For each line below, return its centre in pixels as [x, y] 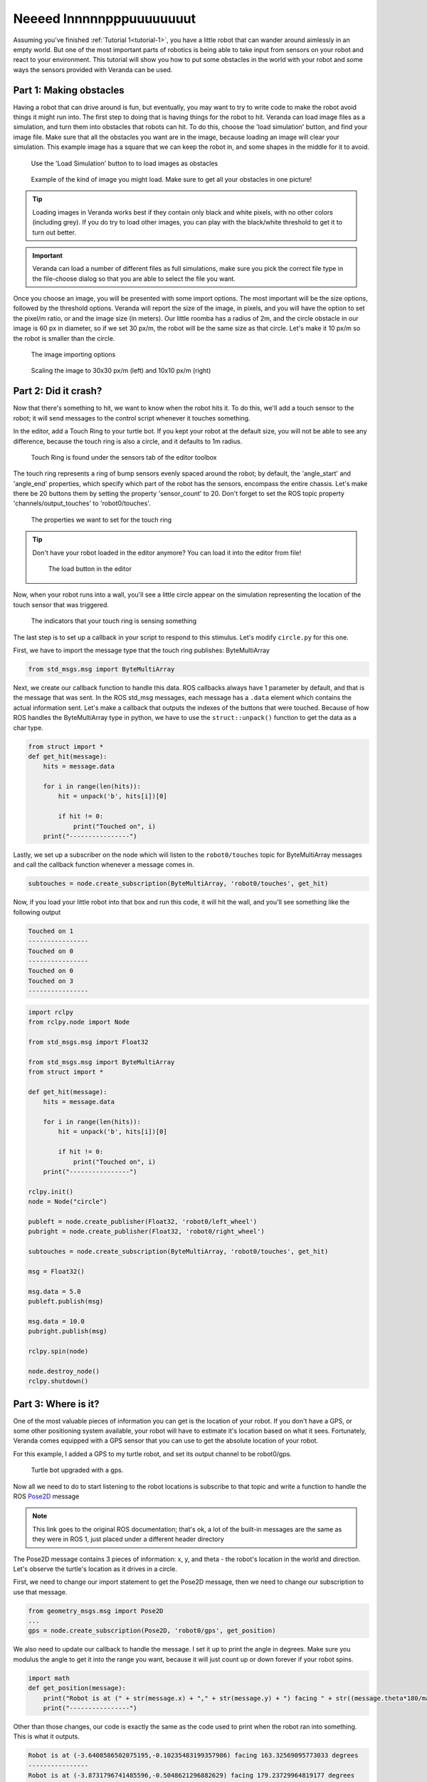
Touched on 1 [51, 931]
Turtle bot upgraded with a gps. [77, 1470]
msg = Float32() [57, 1271]
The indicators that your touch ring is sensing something [114, 621]
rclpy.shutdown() [58, 1381]
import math [49, 1678]
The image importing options [73, 355]
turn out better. [54, 232]
